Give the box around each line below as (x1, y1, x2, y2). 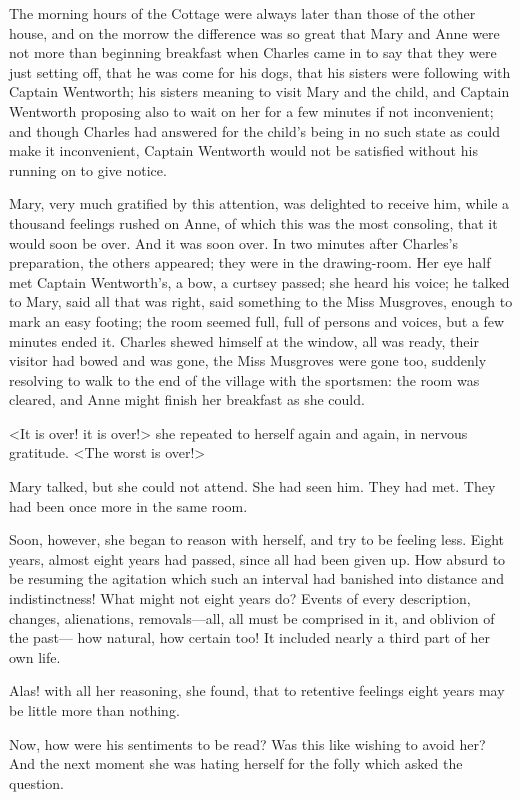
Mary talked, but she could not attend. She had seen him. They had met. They (9, 476, 496, 497)
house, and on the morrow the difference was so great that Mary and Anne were (9, 22, 500, 43)
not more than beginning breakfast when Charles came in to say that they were (9, 42, 497, 63)
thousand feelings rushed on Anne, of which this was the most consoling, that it (9, 212, 498, 233)
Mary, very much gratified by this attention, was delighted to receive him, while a (9, 193, 510, 214)
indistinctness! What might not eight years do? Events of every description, (9, 588, 471, 609)
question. (9, 772, 64, 793)
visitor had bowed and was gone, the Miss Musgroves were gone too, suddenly (9, 350, 487, 371)
